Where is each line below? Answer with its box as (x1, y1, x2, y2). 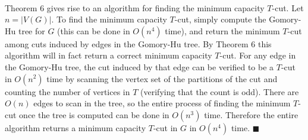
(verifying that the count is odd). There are (140, 85, 299, 97)
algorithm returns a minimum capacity (5, 121, 146, 134)
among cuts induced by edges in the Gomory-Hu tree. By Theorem (5, 37, 249, 50)
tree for (18, 24, 45, 37)
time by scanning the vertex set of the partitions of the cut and (46, 72, 278, 84)
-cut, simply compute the (174, 13, 266, 25)
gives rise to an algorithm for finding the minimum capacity (46, 1, 265, 14)
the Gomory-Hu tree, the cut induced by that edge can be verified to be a (5, 60, 274, 73)
